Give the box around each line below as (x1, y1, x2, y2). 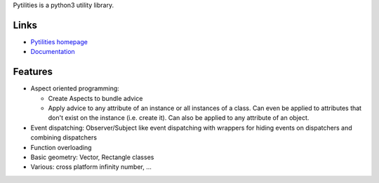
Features (13, 66, 53, 78)
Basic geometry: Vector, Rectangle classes (30, 153, 154, 161)
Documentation (30, 48, 75, 56)
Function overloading (30, 143, 92, 151)
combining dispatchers (30, 133, 98, 142)
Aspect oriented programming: (30, 84, 119, 93)
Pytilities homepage (30, 37, 88, 46)
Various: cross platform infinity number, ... (30, 163, 152, 171)
